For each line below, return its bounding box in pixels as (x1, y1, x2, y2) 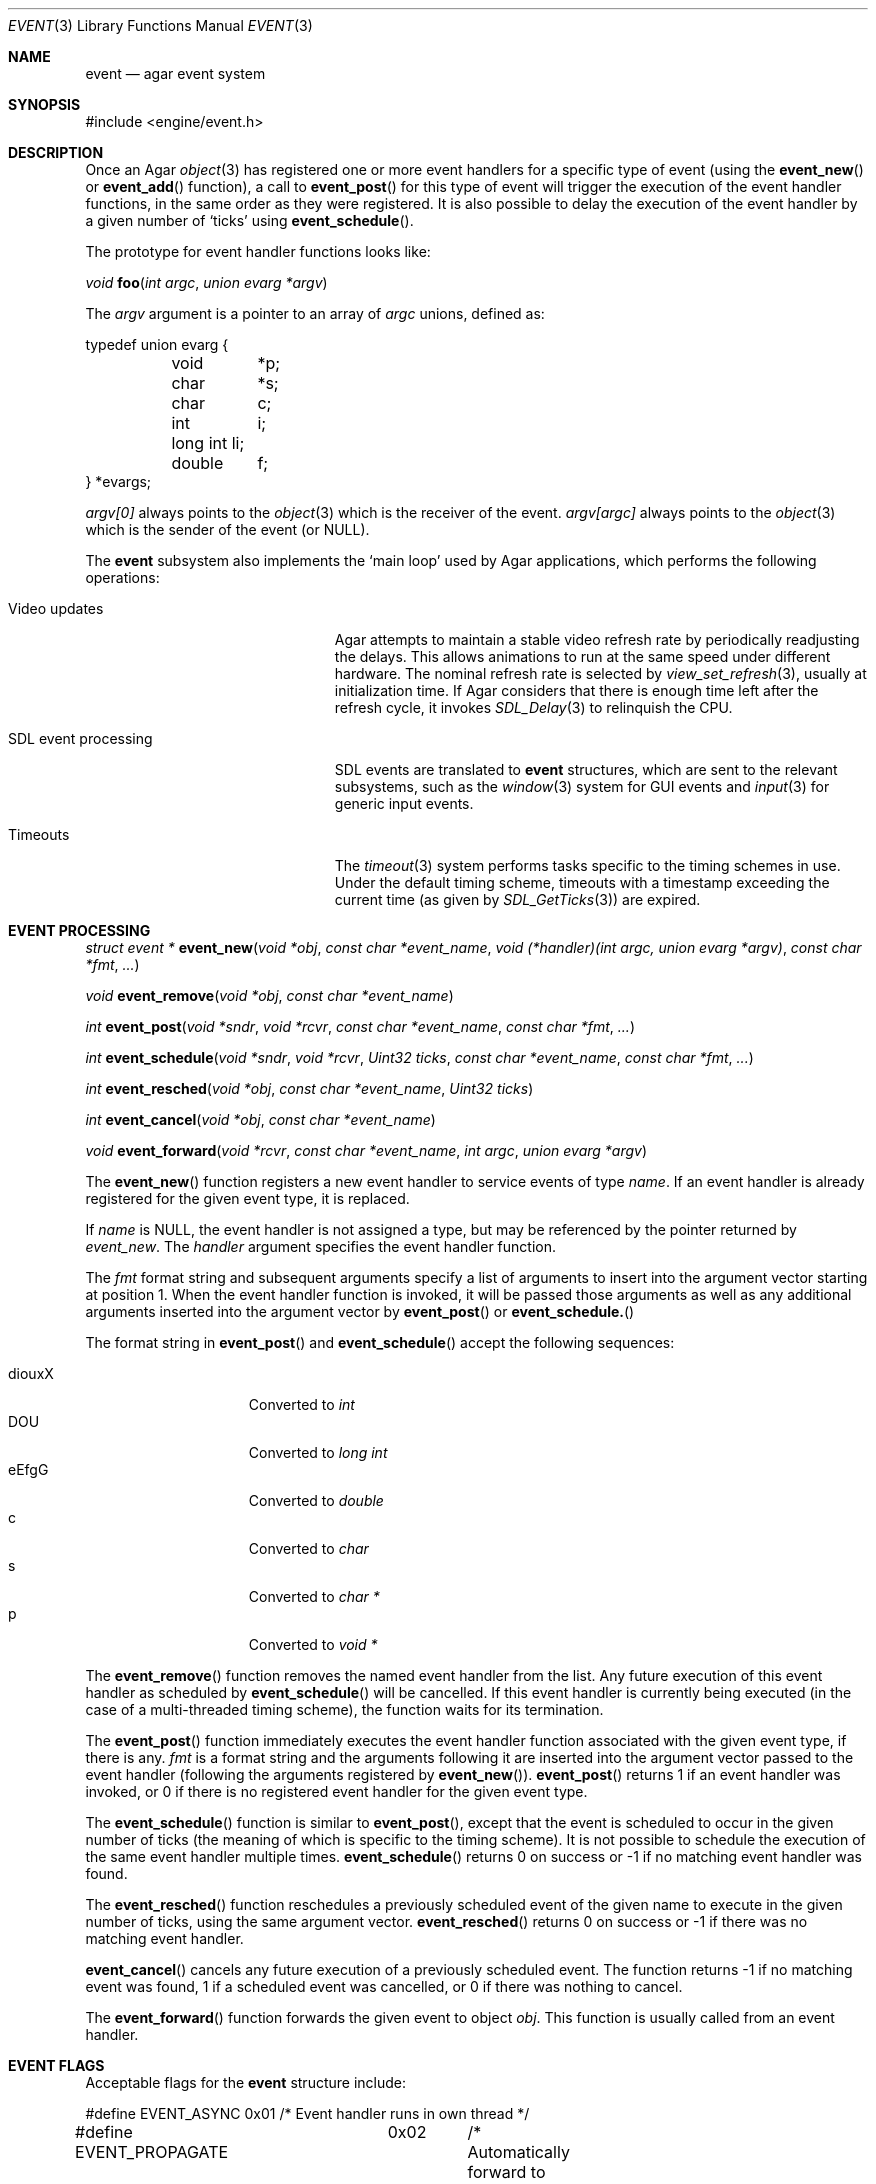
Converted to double (248, 1492, 384, 1509)
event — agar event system (85, 65, 266, 82)
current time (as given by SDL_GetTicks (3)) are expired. (334, 891, 701, 908)
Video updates (8, 600, 104, 617)
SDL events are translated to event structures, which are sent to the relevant (334, 761, 838, 778)
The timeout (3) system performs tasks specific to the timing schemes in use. (334, 857, 841, 874)
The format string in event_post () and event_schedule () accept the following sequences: (85, 1334, 675, 1351)
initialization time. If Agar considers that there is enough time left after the (334, 682, 819, 699)
